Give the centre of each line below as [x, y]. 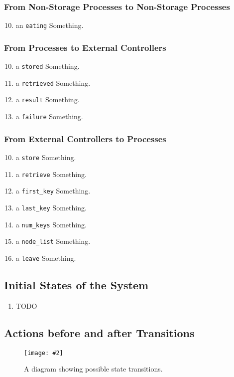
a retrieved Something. [53, 83]
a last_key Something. [51, 207]
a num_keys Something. [51, 224]
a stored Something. [48, 66]
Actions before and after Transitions [99, 332]
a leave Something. [46, 258]
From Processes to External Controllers [85, 47]
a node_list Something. [53, 241]
